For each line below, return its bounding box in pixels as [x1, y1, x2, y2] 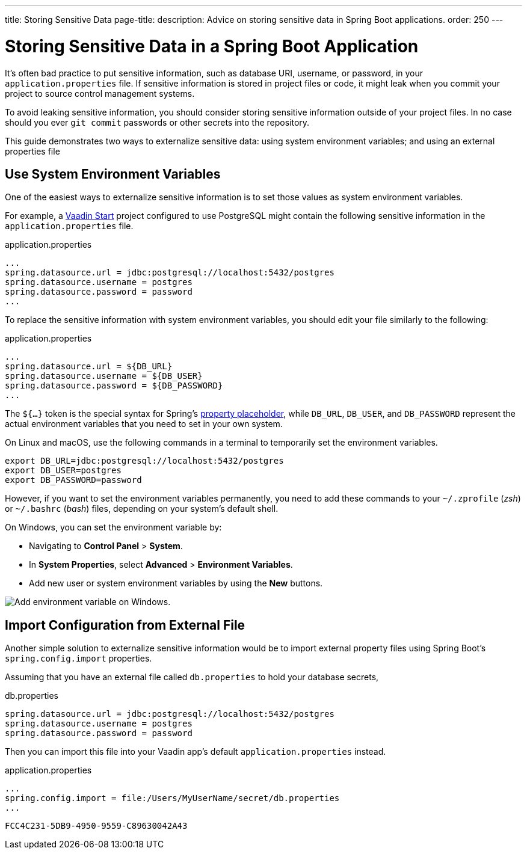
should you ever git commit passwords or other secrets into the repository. [5, 117, 310, 127]
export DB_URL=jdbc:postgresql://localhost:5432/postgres [5, 456, 284, 466]
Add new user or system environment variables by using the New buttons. [29, 578, 323, 589]
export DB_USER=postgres [5, 465, 122, 476]
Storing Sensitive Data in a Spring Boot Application [5, 35, 419, 57]
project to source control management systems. [5, 88, 195, 99]
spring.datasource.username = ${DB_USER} [5, 371, 203, 381]
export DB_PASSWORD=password [5, 475, 142, 485]
